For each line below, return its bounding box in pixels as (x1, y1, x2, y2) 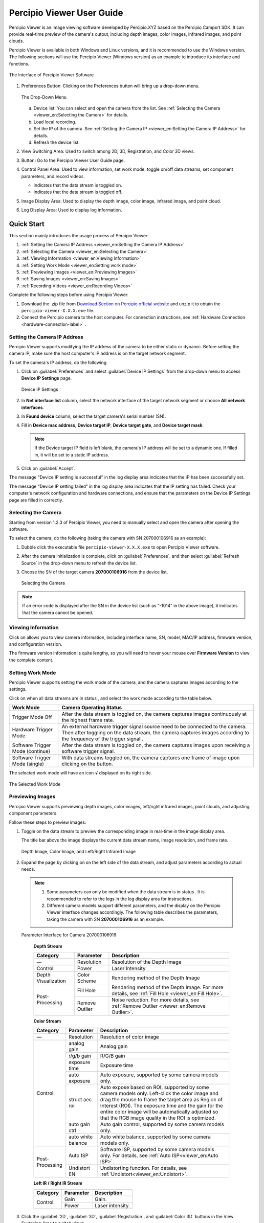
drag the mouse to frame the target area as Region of (100, 1096, 223, 1103)
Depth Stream (33, 943, 63, 949)
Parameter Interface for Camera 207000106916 (21, 932, 117, 938)
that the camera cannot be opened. (22, 610, 93, 615)
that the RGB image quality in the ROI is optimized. (100, 1114, 216, 1121)
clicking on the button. (61, 761, 113, 768)
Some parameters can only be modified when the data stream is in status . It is (46, 889, 205, 895)
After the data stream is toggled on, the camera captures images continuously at (61, 711, 247, 718)
